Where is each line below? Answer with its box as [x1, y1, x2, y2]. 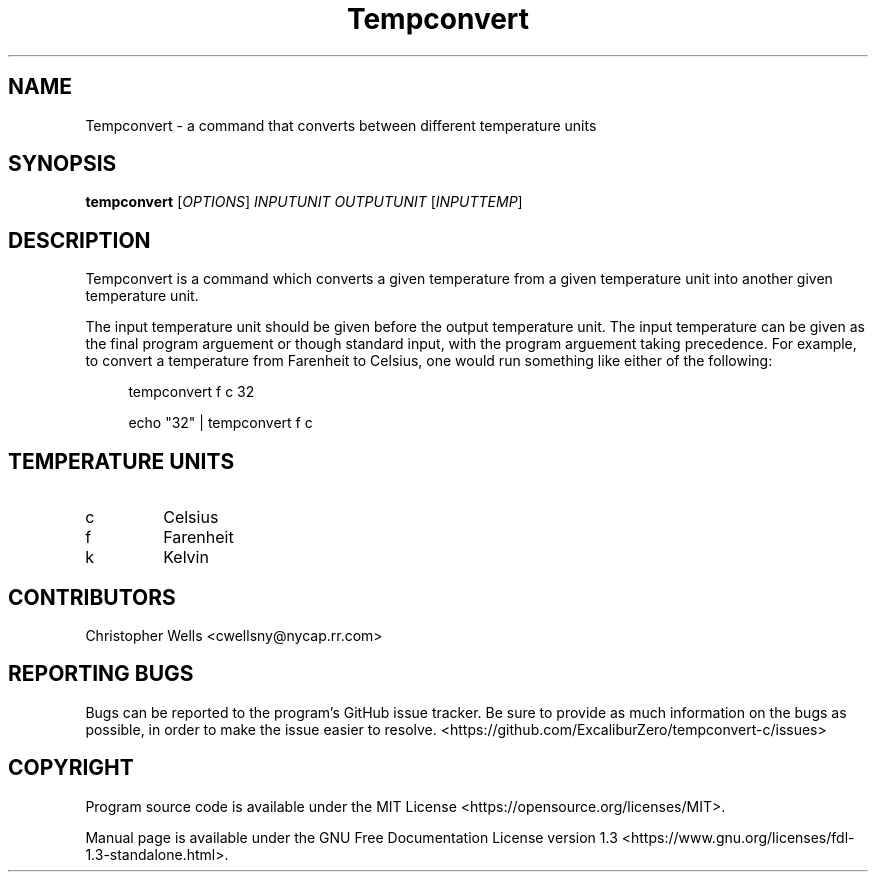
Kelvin [163, 547, 209, 568]
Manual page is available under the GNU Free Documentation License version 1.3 [85, 828, 618, 846]
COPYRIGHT [8, 755, 134, 781]
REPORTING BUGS [8, 661, 194, 687]
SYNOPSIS [8, 151, 117, 177]
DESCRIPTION [8, 227, 151, 253]
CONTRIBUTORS [8, 584, 176, 610]
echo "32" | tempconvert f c [128, 414, 313, 432]
